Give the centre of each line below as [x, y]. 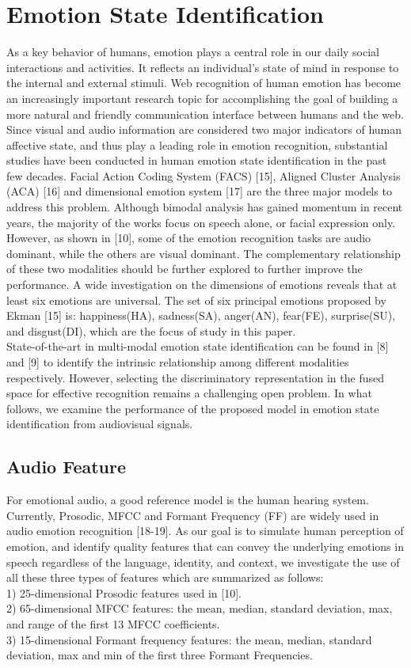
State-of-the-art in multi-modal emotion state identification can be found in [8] [198, 346]
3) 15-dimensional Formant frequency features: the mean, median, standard [189, 639]
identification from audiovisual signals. [100, 424]
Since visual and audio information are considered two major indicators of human [204, 129]
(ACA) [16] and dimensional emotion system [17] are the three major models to [199, 191]
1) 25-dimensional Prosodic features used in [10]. [124, 592]
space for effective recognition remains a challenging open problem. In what [189, 393]
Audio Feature [67, 467]
